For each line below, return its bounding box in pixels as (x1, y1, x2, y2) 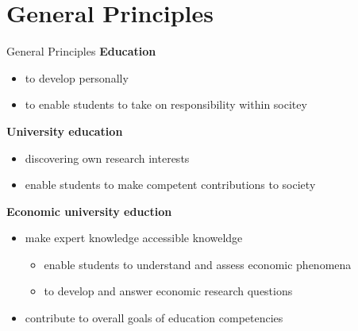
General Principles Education (6, 43, 156, 60)
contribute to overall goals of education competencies (25, 310, 283, 326)
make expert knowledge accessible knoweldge (25, 229, 243, 246)
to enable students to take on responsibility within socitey (25, 96, 307, 113)
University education (6, 122, 123, 139)
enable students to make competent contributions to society (25, 176, 316, 193)
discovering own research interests (25, 149, 190, 166)
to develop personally (25, 69, 129, 86)
